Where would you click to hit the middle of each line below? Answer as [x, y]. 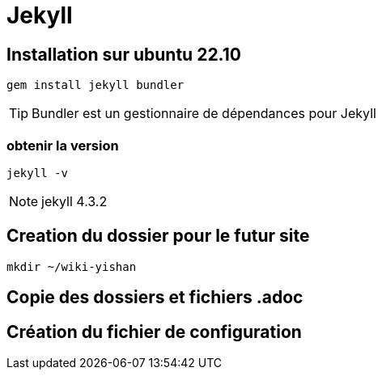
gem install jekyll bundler [95, 85]
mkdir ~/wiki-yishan [72, 266]
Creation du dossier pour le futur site [158, 236]
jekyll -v [37, 173]
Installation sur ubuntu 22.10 [124, 54]
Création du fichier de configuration [154, 332]
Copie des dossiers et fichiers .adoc [155, 298]
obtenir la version [63, 145]
